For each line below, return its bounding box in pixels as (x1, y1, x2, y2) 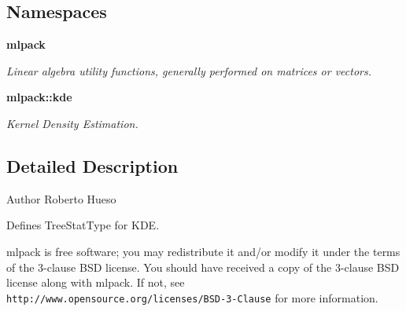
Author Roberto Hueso (6, 190, 116, 207)
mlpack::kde (6, 89, 72, 105)
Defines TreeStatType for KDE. (6, 217, 160, 233)
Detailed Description (6, 153, 179, 177)
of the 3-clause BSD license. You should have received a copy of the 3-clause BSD (6, 258, 400, 275)
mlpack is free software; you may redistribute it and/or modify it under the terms (6, 243, 400, 259)
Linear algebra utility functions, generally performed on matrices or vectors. (6, 62, 372, 79)
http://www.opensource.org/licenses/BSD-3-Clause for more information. (6, 289, 378, 306)
